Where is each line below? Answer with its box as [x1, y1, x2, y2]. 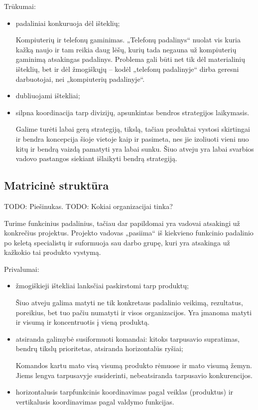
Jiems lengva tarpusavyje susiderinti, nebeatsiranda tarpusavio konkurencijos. [15, 370, 253, 380]
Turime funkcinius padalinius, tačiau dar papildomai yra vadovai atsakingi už [4, 217, 240, 228]
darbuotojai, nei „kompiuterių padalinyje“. [15, 73, 145, 84]
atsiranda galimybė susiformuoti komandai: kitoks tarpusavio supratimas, [15, 333, 240, 344]
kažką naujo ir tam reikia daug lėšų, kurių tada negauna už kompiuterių [15, 44, 237, 54]
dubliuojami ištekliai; [15, 90, 80, 101]
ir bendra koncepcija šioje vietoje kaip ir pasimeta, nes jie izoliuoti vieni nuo [15, 133, 249, 144]
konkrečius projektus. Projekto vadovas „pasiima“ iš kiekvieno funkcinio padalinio [4, 227, 254, 238]
